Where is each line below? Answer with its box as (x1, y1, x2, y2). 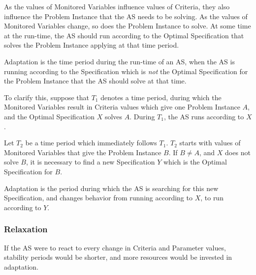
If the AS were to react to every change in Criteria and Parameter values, (4, 242, 226, 252)
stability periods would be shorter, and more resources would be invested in (4, 252, 232, 262)
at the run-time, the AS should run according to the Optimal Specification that (4, 30, 244, 40)
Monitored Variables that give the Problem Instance (4, 147, 161, 157)
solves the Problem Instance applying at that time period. (4, 40, 179, 50)
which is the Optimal (163, 157, 227, 167)
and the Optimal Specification (4, 111, 95, 121)
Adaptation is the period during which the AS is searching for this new (4, 183, 219, 193)
